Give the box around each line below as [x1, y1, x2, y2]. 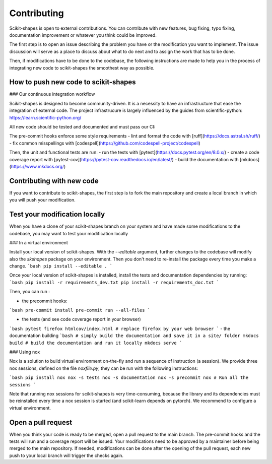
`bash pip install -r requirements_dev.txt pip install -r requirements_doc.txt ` [9, 280, 219, 285]
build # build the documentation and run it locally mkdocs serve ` [9, 340, 182, 346]
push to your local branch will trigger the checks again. [9, 452, 123, 458]
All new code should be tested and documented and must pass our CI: [9, 123, 156, 129]
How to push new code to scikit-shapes [9, 78, 136, 87]
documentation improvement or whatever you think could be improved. [9, 32, 157, 38]
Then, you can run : [9, 289, 50, 295]
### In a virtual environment [9, 239, 68, 245]
